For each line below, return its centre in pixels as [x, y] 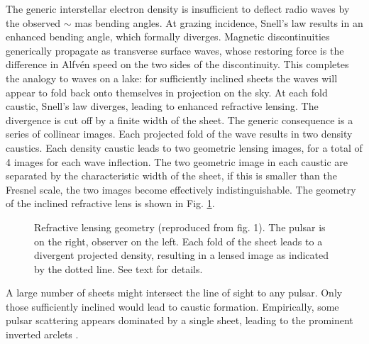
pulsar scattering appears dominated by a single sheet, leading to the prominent [180, 320]
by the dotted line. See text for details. [119, 268]
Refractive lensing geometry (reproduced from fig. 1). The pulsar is [180, 227]
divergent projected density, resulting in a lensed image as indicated [181, 255]
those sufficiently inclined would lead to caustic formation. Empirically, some [172, 306]
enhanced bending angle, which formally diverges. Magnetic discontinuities [168, 37]
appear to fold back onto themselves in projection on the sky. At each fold [167, 92]
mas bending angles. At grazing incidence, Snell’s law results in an [219, 22]
